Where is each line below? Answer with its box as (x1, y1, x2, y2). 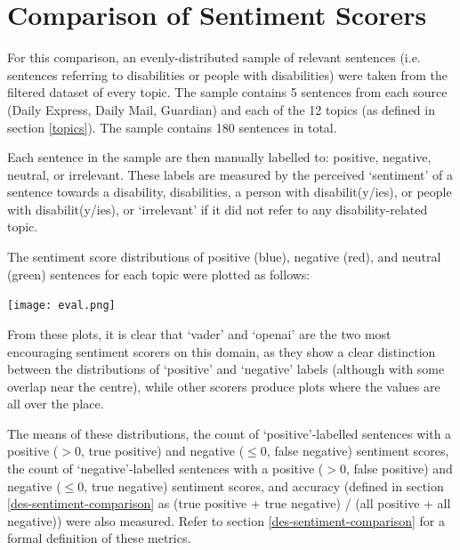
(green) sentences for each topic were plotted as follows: (7, 264, 311, 283)
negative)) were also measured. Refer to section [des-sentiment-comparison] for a (7, 511, 445, 530)
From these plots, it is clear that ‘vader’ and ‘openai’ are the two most (7, 324, 391, 343)
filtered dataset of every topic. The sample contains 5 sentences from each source (7, 83, 448, 101)
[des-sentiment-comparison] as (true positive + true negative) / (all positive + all (7, 494, 451, 513)
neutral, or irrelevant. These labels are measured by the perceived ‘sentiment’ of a (7, 165, 454, 183)
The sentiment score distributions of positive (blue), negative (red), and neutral (7, 247, 441, 266)
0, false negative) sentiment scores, (260, 441, 449, 460)
